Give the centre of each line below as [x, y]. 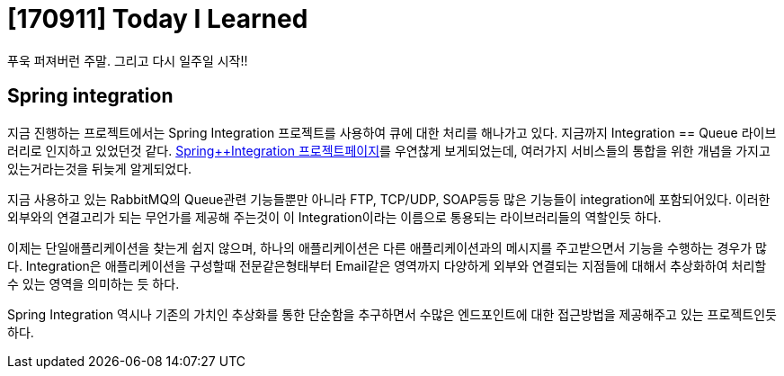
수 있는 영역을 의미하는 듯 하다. [94, 283]
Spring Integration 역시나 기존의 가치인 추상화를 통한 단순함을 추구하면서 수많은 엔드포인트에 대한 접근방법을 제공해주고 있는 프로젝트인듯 [392, 314]
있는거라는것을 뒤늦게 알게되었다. [100, 168]
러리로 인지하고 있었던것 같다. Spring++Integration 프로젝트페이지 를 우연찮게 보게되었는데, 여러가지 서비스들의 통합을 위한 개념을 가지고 [389, 150]
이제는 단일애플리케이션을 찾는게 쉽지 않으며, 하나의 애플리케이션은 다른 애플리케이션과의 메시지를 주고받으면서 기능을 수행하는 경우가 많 [387, 247]
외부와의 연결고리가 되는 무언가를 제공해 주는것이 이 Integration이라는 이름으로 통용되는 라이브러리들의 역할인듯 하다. [334, 217]
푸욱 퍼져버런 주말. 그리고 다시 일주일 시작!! [128, 60]
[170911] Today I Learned [158, 19]
